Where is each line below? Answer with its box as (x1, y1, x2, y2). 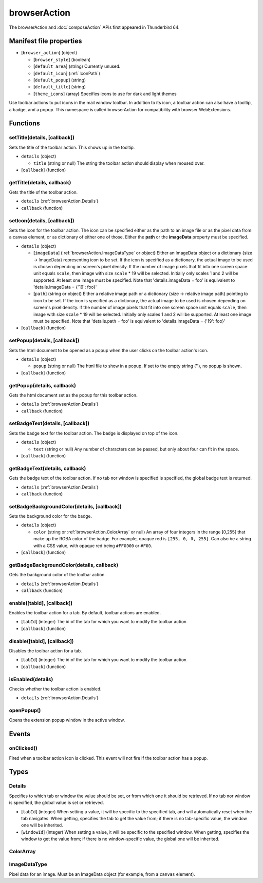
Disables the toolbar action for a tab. (9, 648, 82, 653)
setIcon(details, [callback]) (9, 217, 75, 224)
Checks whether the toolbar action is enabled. (9, 686, 102, 692)
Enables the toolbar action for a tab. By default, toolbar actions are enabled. (9, 610, 161, 616)
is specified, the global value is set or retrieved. (9, 800, 104, 805)
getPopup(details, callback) (9, 382, 76, 389)
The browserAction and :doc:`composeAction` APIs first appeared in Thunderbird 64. (9, 24, 180, 30)
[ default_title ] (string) (33, 84, 86, 90)
